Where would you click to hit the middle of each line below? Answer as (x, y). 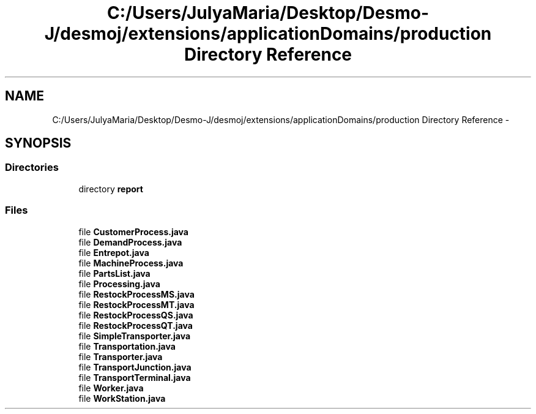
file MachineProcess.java (131, 263)
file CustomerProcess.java (133, 231)
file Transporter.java (121, 356)
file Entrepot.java (114, 252)
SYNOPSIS (38, 143)
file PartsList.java (114, 273)
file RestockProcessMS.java (136, 294)
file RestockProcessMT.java (136, 304)
